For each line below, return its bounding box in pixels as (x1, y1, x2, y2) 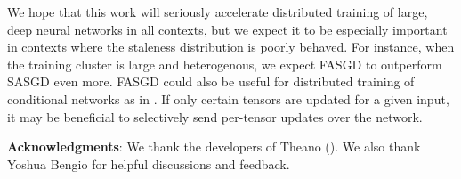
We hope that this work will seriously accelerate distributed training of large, (7, 3, 428, 20)
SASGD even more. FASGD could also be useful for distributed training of (7, 72, 415, 91)
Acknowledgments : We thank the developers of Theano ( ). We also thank (7, 137, 421, 156)
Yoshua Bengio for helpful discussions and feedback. (7, 154, 290, 173)
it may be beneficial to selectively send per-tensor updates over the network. (7, 107, 423, 126)
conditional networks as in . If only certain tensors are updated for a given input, (7, 89, 449, 108)
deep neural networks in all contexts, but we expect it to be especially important (7, 20, 448, 38)
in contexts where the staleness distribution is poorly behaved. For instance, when (7, 37, 455, 56)
